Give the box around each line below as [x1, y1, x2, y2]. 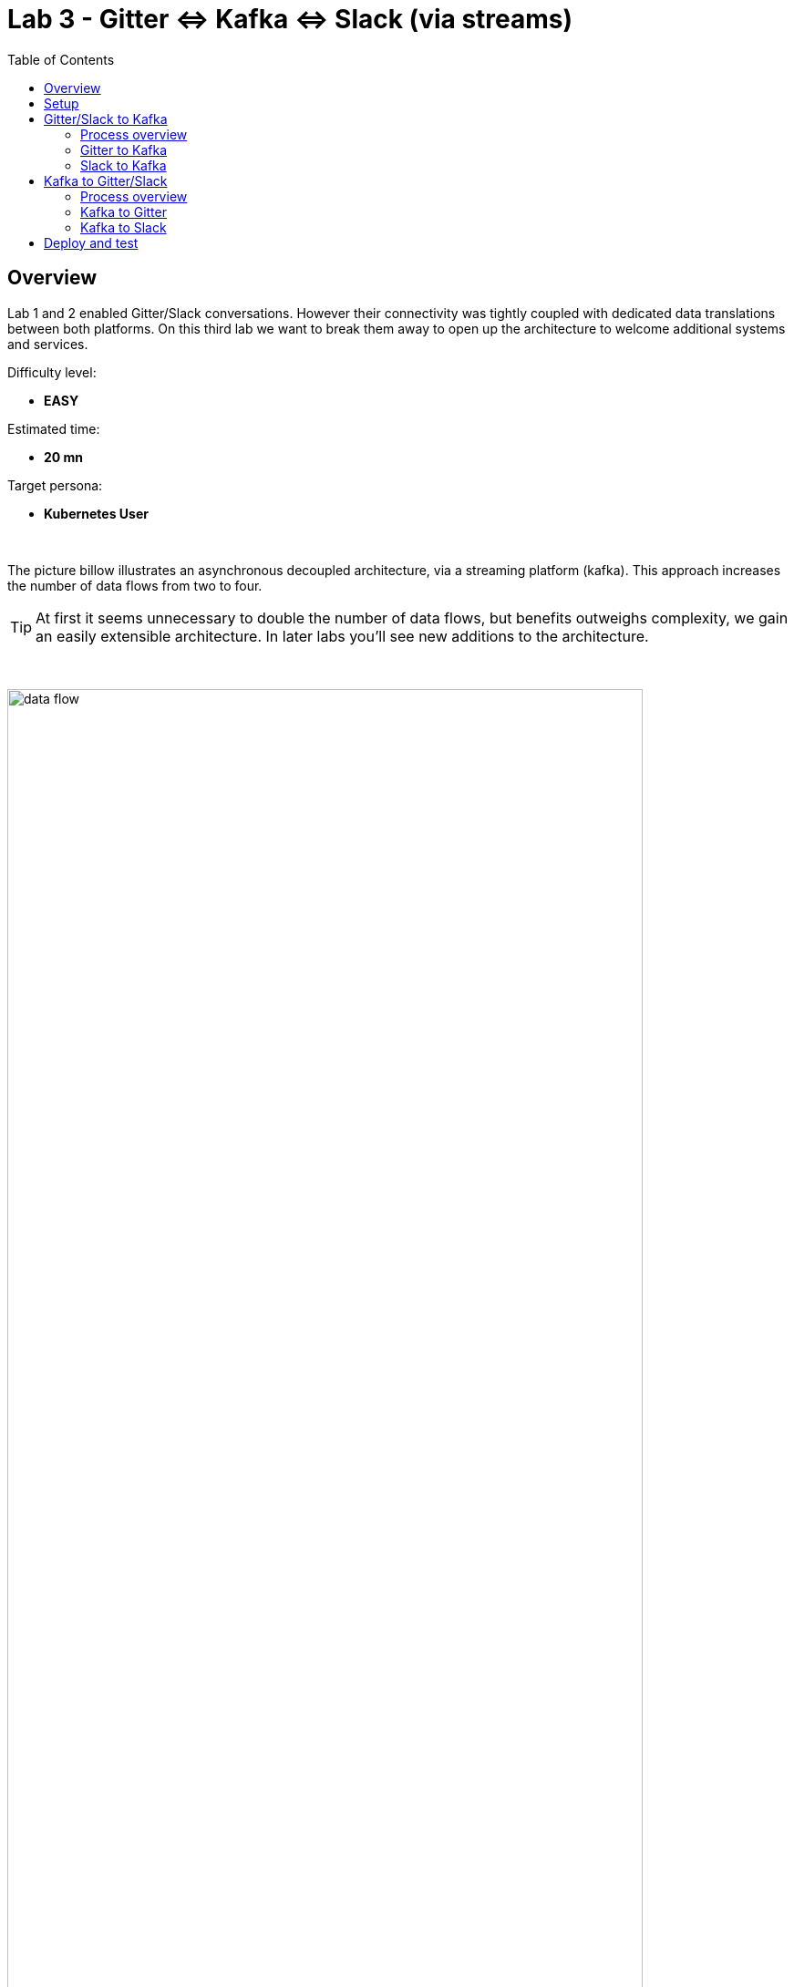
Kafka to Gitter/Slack [44, 172, 168, 189]
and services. [7, 335, 88, 352]
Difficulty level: [7, 364, 97, 380]
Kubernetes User [44, 505, 149, 521]
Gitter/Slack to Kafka [44, 110, 168, 127]
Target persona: [7, 477, 103, 493]
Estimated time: [7, 420, 100, 437]
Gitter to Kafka [80, 141, 167, 158]
